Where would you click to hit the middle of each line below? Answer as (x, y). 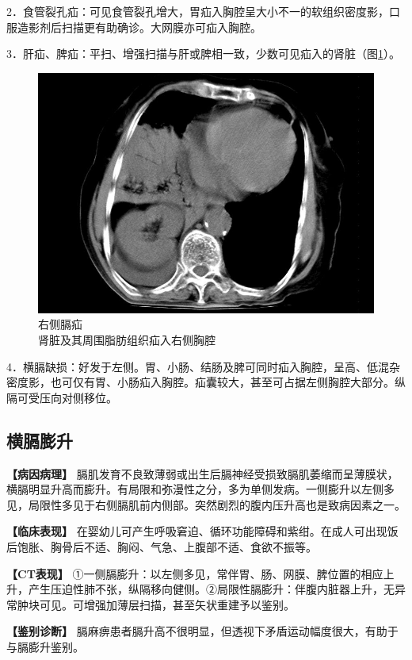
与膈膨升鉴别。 (45, 646)
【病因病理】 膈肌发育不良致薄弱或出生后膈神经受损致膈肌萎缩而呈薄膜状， (202, 473)
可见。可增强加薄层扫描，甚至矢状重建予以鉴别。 (167, 604)
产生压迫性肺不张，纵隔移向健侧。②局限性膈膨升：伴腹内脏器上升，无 (211, 589)
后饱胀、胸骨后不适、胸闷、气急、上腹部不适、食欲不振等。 (162, 546)
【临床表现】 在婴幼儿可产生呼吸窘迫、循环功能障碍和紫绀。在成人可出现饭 (202, 531)
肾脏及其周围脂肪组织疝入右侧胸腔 (127, 339)
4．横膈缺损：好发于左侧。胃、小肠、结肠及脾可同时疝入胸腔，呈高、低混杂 (203, 366)
